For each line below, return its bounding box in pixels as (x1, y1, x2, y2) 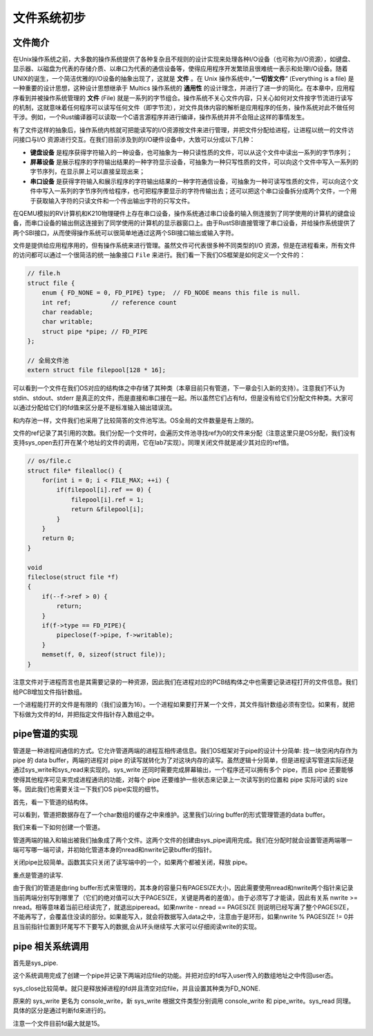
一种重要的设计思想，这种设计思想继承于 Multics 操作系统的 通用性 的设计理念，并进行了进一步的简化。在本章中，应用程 (12, 84, 355, 93)
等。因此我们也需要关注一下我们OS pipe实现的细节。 (12, 785, 163, 793)
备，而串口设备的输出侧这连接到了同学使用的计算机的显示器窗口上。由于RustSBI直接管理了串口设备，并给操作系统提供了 (12, 219, 356, 228)
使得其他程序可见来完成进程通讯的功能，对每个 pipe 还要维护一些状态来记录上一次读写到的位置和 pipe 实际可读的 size (12, 775, 348, 784)
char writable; (41, 318, 93, 326)
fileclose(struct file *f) (27, 573, 119, 581)
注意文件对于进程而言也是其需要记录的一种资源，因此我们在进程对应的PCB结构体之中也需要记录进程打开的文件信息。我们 (12, 678, 358, 686)
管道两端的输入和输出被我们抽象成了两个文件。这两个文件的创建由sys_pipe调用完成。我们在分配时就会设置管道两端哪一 (12, 835, 353, 844)
